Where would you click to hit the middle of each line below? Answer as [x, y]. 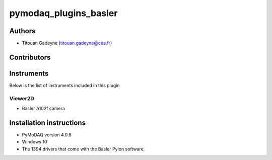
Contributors [30, 57]
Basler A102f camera [44, 109]
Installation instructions [47, 123]
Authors [22, 31]
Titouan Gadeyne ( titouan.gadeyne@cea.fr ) [67, 43]
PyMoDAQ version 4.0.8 [47, 135]
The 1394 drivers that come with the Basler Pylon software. [83, 149]
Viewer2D [22, 98]
